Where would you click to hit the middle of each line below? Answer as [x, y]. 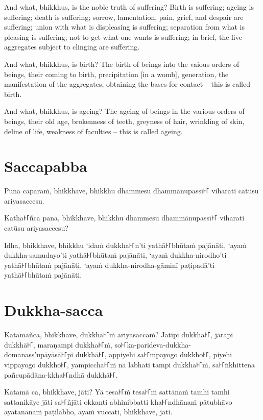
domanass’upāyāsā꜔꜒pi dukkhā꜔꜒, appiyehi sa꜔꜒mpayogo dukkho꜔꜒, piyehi [118, 354]
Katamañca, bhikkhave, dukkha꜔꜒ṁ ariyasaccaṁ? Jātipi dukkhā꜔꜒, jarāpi [119, 335]
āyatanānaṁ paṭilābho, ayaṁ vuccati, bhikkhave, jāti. [88, 412]
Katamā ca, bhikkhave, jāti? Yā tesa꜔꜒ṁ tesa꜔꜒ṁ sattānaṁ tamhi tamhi [117, 392]
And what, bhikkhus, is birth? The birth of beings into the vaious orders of [122, 64]
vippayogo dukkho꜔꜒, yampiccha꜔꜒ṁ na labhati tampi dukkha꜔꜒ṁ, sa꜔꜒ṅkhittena [130, 364]
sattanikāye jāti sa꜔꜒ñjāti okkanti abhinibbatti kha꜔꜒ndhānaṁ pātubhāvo [118, 401]
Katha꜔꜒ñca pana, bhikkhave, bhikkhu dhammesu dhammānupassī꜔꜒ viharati [124, 218]
